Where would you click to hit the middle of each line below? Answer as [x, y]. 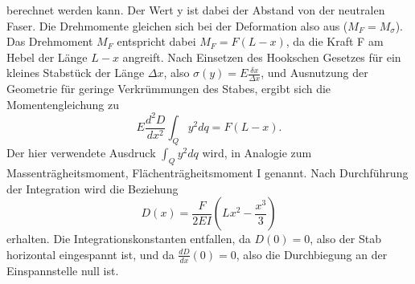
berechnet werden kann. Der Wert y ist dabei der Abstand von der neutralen [196, 10]
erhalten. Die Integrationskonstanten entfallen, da [129, 239]
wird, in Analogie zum [257, 153]
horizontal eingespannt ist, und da [90, 254]
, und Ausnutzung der [314, 73]
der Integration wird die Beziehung [92, 188]
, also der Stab [345, 239]
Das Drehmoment [50, 41]
